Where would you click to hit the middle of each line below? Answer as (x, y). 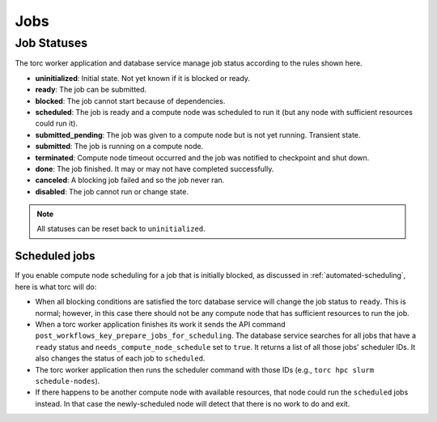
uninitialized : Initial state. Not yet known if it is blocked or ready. (143, 78)
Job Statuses (51, 43)
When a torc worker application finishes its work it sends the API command (161, 324)
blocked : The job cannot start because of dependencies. (130, 100)
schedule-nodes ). (68, 381)
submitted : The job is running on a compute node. (119, 147)
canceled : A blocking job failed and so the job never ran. (130, 180)
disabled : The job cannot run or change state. (112, 191)
